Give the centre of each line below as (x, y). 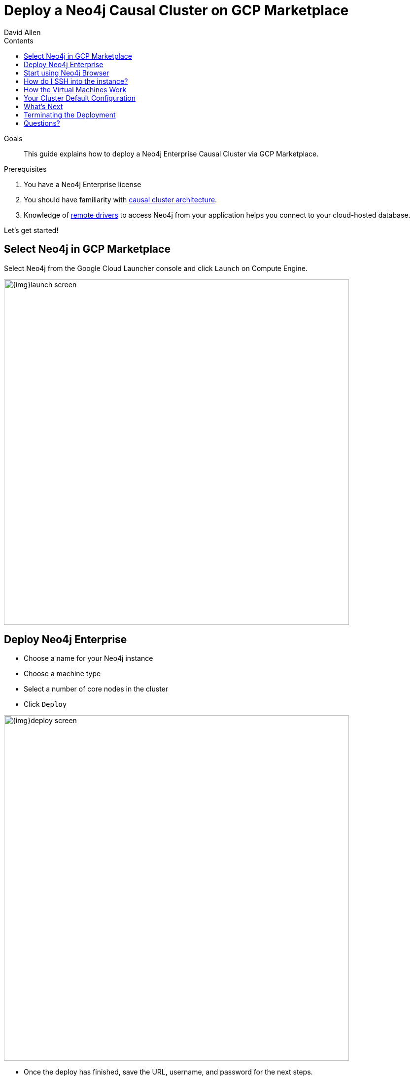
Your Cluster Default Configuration (80, 98)
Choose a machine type (62, 674)
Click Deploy (45, 704)
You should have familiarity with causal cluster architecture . (121, 199)
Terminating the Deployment (70, 115)
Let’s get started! (31, 230)
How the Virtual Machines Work (75, 89)
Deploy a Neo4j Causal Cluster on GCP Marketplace (176, 10)
